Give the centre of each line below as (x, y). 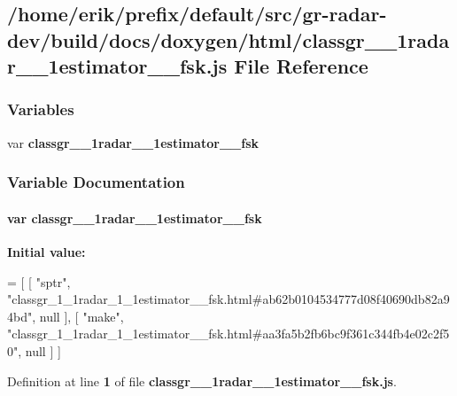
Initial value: (46, 252)
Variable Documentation (96, 182)
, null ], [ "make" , (78, 316)
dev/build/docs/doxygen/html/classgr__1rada (228, 39)
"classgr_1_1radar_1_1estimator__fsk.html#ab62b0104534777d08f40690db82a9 (228, 299)
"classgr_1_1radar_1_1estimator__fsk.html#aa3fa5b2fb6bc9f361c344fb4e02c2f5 (228, 334)
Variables (41, 109)
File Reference (301, 66)
